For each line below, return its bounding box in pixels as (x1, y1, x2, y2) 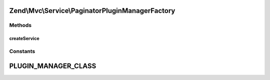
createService (9, 35, 39, 42)
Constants (9, 48, 35, 55)
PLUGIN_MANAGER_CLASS (9, 62, 96, 70)
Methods (9, 22, 32, 29)
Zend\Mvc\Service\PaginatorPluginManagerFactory (9, 6, 175, 15)
